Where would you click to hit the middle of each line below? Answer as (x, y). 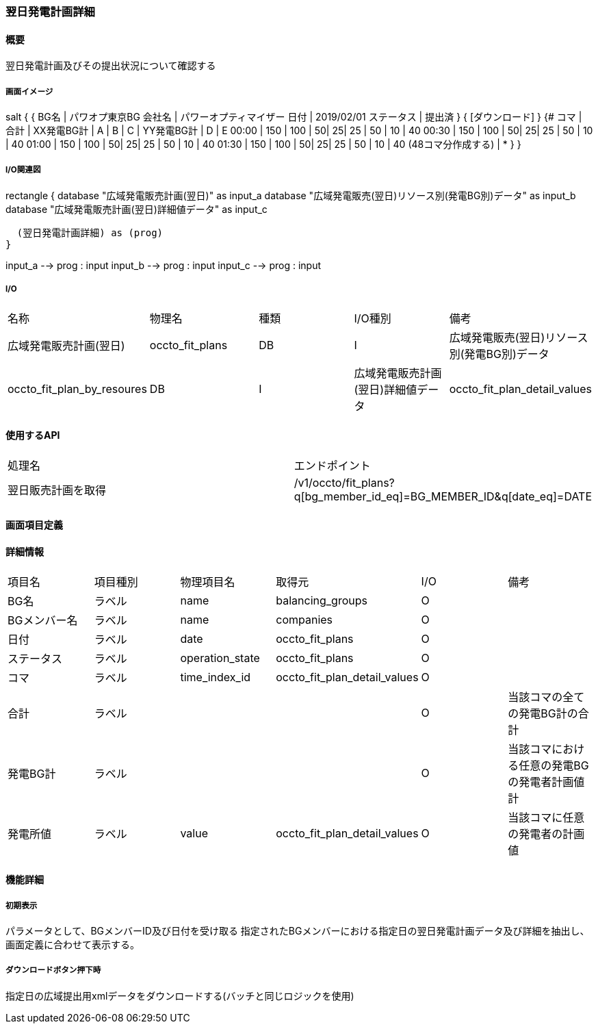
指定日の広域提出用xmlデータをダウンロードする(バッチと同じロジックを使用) (180, 995)
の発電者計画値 (546, 782)
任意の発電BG (554, 765)
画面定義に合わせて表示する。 (73, 944)
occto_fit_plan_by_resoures (77, 389)
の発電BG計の (543, 713)
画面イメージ (29, 91)
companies (304, 619)
